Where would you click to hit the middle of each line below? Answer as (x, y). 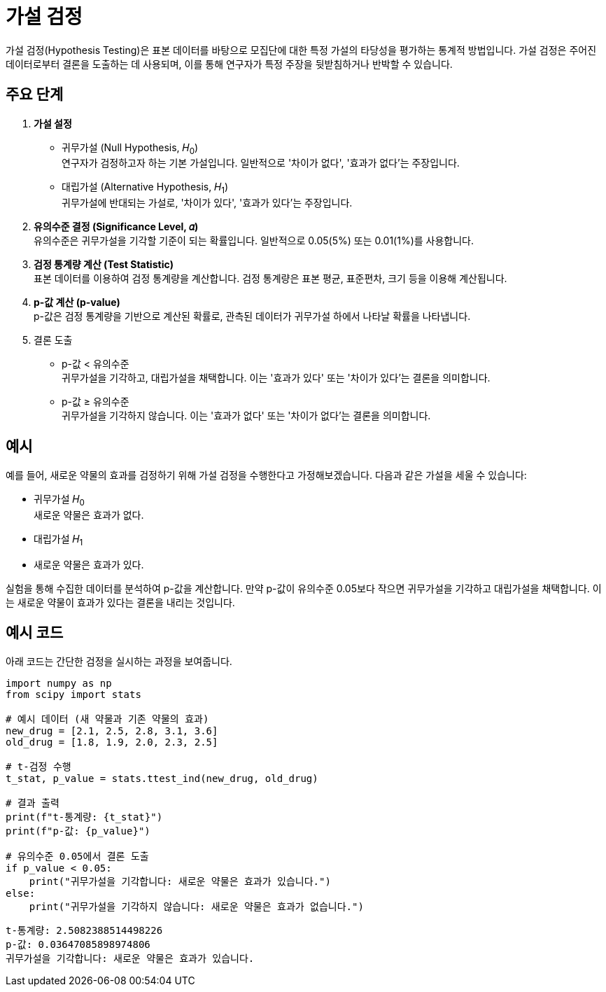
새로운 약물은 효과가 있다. (89, 564)
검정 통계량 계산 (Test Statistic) (104, 265)
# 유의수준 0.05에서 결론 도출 (77, 857)
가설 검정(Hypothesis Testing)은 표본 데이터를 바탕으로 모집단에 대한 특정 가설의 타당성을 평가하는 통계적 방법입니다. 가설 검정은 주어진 (301, 50)
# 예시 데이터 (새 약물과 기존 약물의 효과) (107, 719)
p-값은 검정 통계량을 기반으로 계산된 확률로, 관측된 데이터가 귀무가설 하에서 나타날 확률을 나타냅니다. (252, 316)
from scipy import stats (73, 695)
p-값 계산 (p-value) (77, 302)
